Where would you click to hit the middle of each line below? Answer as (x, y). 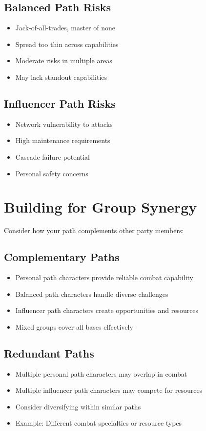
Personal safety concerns (52, 173)
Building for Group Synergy (101, 207)
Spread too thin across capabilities (67, 44)
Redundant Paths (49, 353)
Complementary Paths (62, 257)
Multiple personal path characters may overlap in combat (101, 373)
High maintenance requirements (63, 140)
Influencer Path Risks (60, 103)
